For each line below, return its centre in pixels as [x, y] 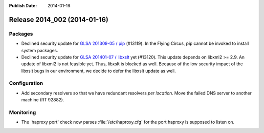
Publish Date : [23, 6]
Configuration [26, 83]
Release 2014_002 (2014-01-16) [59, 19]
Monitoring [22, 113]
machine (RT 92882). [43, 100]
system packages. [40, 50]
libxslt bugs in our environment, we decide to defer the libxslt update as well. [99, 71]
